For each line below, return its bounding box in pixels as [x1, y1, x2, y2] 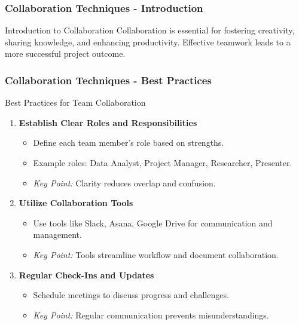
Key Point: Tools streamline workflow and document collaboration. [33, 248, 279, 260]
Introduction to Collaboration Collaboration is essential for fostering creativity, [5, 24, 295, 36]
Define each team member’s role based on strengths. [33, 136, 224, 149]
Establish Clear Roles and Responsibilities [19, 116, 197, 128]
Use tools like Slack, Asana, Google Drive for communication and [33, 216, 273, 229]
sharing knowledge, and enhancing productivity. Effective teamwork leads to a [5, 35, 291, 48]
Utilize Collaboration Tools [19, 197, 133, 209]
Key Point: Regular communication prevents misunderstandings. [33, 308, 269, 321]
